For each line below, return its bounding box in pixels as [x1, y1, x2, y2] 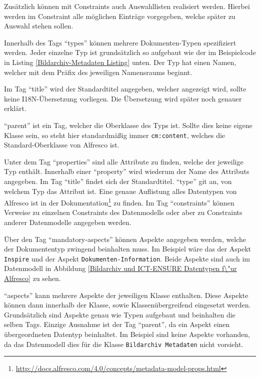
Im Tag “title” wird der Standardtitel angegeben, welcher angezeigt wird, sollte [4, 83, 246, 94]
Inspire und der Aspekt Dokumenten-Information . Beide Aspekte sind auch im [4, 253, 250, 263]
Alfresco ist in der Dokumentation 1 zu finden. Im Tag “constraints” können [4, 196, 234, 207]
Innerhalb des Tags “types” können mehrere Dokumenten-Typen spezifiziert [4, 37, 236, 47]
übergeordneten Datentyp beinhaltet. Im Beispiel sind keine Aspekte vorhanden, [4, 329, 250, 339]
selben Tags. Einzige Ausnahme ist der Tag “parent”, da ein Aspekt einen [4, 319, 230, 329]
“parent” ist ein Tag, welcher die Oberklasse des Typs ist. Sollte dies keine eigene [4, 119, 252, 130]
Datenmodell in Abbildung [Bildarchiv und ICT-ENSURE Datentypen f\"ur [4, 263, 237, 273]
